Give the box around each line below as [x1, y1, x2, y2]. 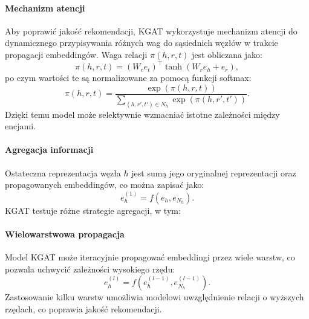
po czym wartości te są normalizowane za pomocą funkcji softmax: [5, 71, 252, 84]
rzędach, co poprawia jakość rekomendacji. [5, 302, 162, 315]
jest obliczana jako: [192, 48, 262, 60]
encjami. [5, 120, 36, 132]
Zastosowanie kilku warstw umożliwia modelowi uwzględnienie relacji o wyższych [5, 291, 304, 303]
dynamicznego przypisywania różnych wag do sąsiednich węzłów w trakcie [5, 36, 278, 49]
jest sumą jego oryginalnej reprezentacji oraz [131, 166, 296, 179]
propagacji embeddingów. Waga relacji [5, 48, 148, 60]
